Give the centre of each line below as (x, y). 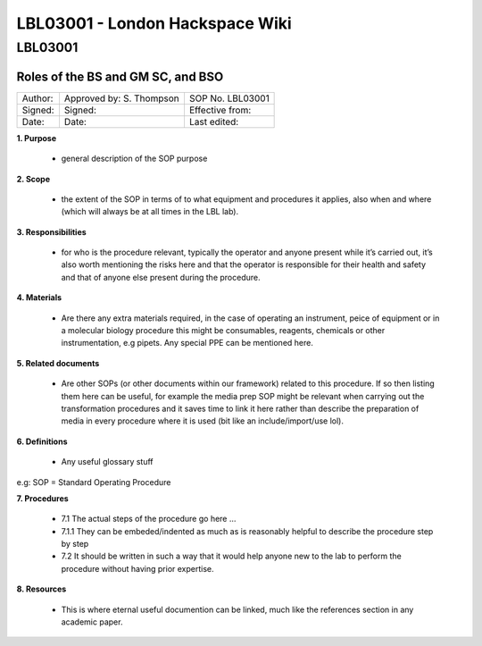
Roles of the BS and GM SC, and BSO (120, 76)
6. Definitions (42, 441)
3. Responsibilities (51, 231)
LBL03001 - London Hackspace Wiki (154, 23)
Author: (37, 98)
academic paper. (92, 622)
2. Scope (33, 179)
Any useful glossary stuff (107, 462)
